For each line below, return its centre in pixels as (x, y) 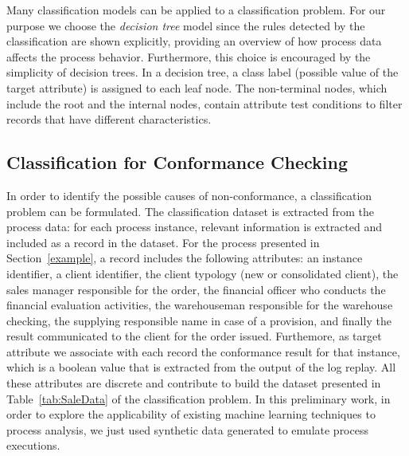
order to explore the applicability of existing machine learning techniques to (191, 414)
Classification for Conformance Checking (177, 162)
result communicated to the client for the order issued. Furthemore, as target (194, 336)
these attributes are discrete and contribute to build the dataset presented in (194, 383)
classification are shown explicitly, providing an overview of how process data (194, 41)
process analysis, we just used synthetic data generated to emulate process (187, 429)
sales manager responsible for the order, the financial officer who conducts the (196, 289)
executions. (33, 445)
